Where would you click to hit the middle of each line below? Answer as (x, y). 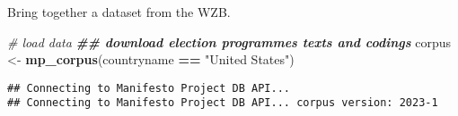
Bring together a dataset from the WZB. (119, 12)
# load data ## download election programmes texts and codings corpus (229, 41)
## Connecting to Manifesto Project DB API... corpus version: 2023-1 (223, 103)
